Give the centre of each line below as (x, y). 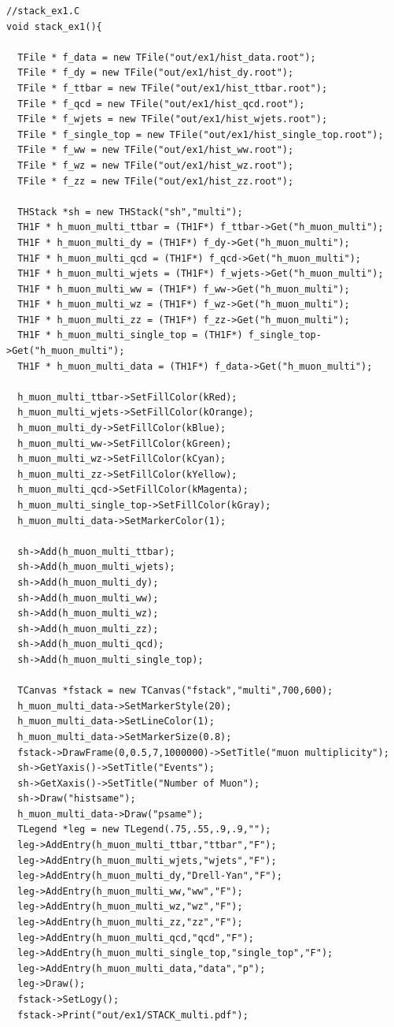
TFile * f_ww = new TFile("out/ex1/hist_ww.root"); (156, 150)
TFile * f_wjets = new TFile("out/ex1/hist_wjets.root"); (173, 119)
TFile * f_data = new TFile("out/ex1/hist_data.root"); (167, 57)
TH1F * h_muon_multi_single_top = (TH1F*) (130, 335)
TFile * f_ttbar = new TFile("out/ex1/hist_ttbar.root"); (173, 88)
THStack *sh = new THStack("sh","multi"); (130, 212)
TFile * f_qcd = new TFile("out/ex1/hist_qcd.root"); (161, 104)
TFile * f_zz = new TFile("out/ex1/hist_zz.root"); (156, 181)
